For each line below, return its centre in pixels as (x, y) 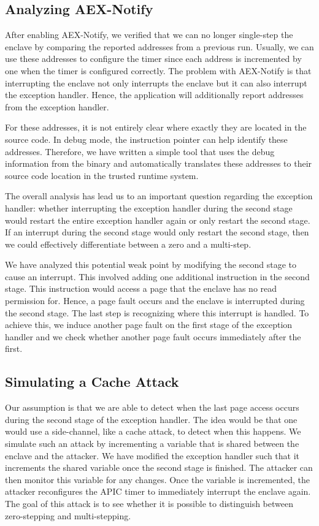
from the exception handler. (57, 106)
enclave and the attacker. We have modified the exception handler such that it (152, 455)
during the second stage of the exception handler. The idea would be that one (151, 419)
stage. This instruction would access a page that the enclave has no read (141, 288)
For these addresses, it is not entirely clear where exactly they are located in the (156, 127)
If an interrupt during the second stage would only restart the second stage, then (157, 232)
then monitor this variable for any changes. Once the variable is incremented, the (158, 479)
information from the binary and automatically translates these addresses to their (159, 163)
